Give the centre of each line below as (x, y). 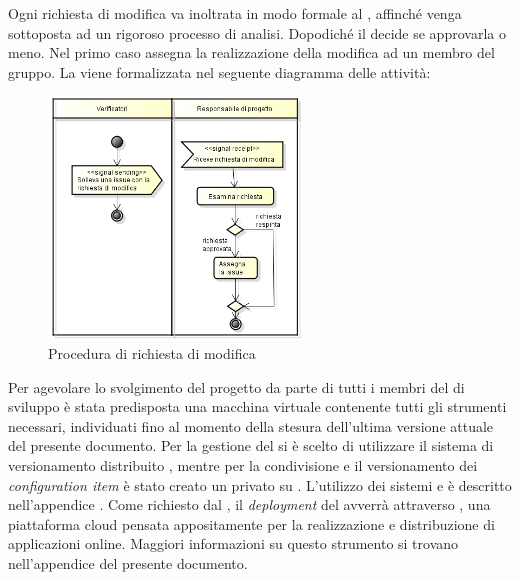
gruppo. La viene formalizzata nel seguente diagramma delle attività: (219, 71)
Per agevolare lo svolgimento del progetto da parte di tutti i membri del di (236, 386)
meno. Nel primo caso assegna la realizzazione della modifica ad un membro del (251, 52)
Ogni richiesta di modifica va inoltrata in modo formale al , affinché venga (235, 13)
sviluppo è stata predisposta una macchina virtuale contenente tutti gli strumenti (257, 406)
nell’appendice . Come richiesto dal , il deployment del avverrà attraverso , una (249, 504)
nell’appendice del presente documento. (128, 562)
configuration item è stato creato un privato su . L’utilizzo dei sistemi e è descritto (260, 484)
